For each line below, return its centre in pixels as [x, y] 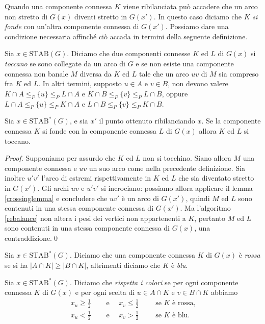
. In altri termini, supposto [80, 83]
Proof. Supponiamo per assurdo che [60, 158]
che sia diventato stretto [216, 178]
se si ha [16, 265]
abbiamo [224, 292]
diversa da [96, 73]
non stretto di [26, 16]
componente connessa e [41, 168]
